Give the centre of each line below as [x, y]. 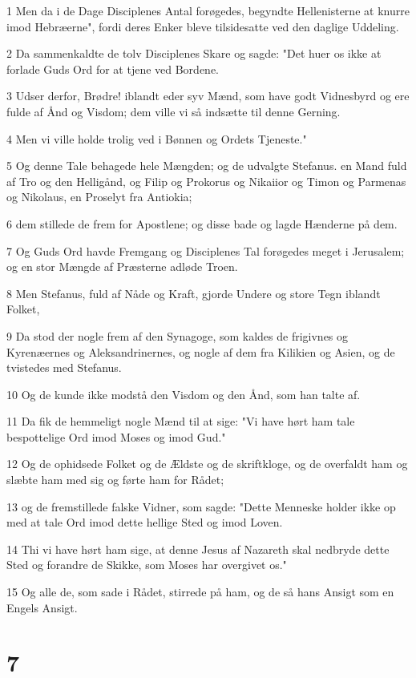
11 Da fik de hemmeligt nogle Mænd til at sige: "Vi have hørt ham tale [181, 421]
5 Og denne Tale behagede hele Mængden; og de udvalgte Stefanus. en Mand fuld [207, 165]
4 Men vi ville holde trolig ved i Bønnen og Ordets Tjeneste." [157, 138]
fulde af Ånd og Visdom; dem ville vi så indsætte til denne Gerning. [174, 111]
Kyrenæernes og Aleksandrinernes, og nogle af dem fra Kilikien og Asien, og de [201, 351]
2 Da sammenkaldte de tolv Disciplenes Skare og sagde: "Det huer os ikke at [194, 53]
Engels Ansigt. [42, 607]
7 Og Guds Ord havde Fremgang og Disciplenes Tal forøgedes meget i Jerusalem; [206, 250]
